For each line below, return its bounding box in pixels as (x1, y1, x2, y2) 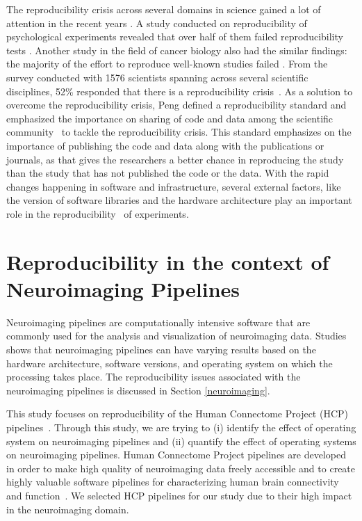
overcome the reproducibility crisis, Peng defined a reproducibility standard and (6, 97, 347, 112)
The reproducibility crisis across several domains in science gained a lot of (6, 2, 321, 16)
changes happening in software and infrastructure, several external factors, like (6, 179, 341, 193)
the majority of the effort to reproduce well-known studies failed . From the (6, 56, 328, 71)
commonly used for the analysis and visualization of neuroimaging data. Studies (6, 328, 347, 343)
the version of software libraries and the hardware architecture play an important (6, 193, 352, 207)
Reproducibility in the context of (6, 247, 329, 275)
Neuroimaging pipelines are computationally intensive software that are (6, 314, 311, 329)
